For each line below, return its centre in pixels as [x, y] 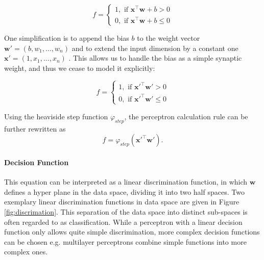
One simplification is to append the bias [67, 38]
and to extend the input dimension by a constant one [155, 48]
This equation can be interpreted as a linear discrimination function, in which [126, 182]
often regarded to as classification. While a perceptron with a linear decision [123, 222]
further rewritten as [35, 128]
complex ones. [26, 252]
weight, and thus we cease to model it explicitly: [80, 68]
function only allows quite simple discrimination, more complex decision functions [132, 232]
